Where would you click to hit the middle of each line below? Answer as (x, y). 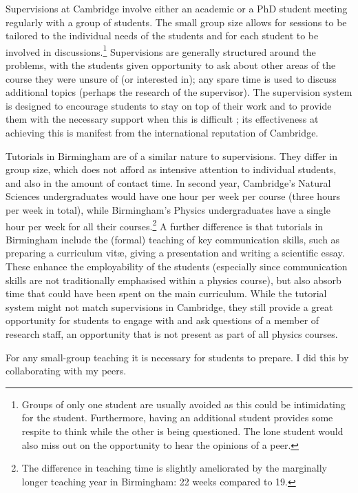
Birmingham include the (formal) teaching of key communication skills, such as (173, 239)
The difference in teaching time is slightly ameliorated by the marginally (174, 468)
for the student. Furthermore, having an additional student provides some (177, 417)
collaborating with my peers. (66, 371)
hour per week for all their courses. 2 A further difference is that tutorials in (165, 225)
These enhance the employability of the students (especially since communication (177, 266)
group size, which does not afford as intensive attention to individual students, (171, 169)
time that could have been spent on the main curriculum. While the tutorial (166, 293)
